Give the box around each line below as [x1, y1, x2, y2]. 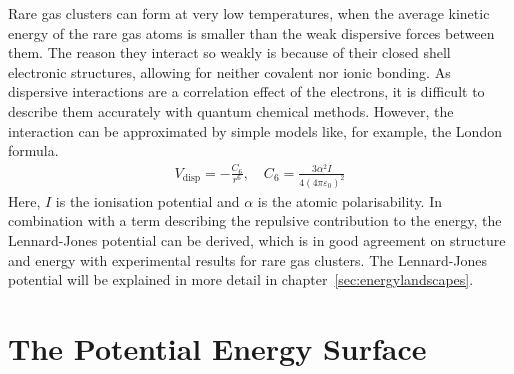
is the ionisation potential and [55, 190, 240, 211]
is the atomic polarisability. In [257, 190, 443, 211]
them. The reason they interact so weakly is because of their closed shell [8, 42, 451, 63]
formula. [8, 140, 59, 161]
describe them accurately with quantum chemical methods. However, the [8, 100, 454, 121]
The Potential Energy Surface [8, 327, 427, 368]
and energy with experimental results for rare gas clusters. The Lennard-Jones [8, 249, 488, 270]
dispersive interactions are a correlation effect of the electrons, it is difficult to [8, 81, 485, 102]
